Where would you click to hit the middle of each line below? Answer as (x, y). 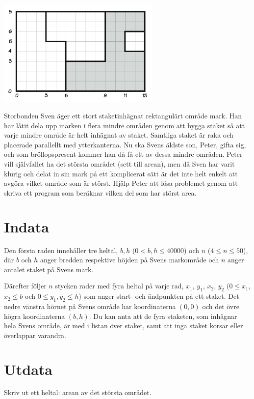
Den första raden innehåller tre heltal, (61, 250)
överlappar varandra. (35, 335)
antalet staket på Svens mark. (49, 269)
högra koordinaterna (35, 316)
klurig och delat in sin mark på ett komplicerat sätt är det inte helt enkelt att (121, 173)
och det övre (221, 306)
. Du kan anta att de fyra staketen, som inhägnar (163, 316)
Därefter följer (25, 286)
